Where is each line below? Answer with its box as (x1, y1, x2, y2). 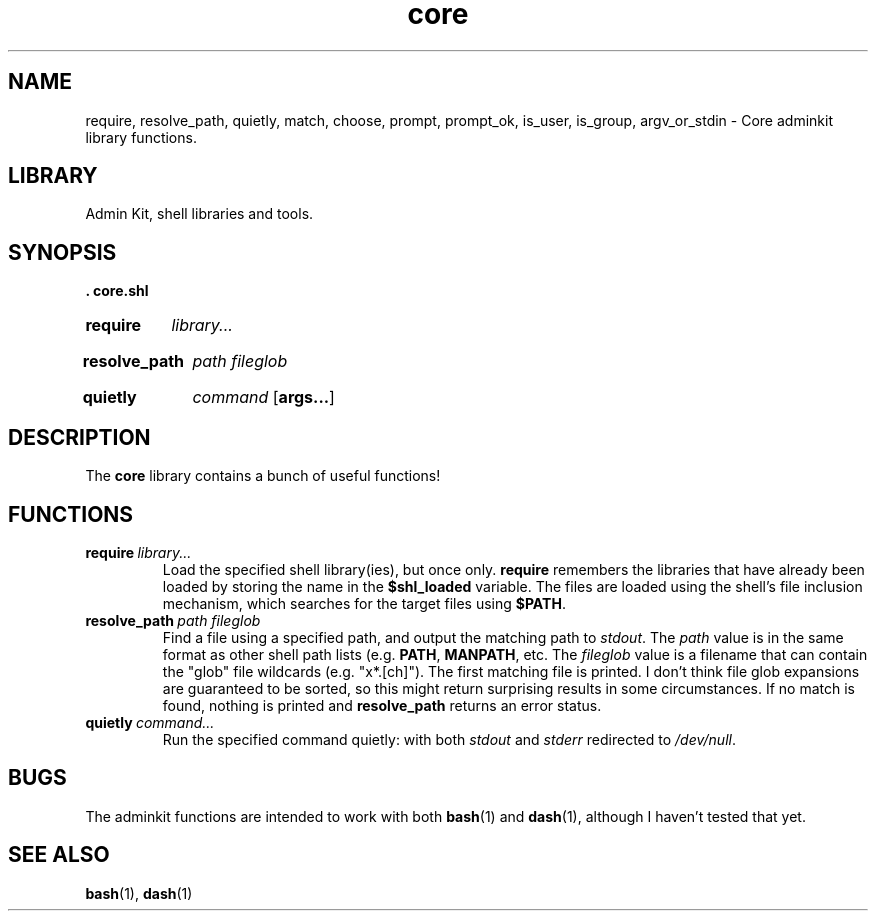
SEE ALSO (8, 842, 110, 868)
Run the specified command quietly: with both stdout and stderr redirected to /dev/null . (162, 730, 736, 748)
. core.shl (85, 282, 149, 300)
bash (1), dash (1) (85, 884, 193, 902)
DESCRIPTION (8, 424, 151, 450)
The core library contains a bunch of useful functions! (85, 467, 441, 485)
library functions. (85, 128, 197, 146)
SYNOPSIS (8, 239, 117, 265)
